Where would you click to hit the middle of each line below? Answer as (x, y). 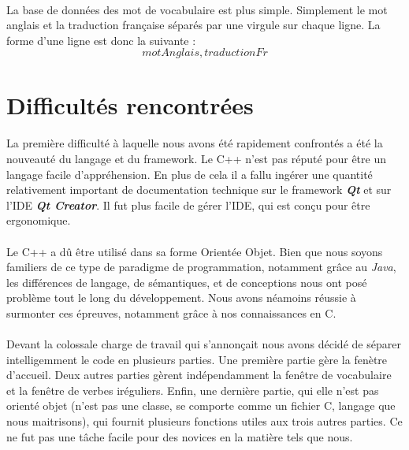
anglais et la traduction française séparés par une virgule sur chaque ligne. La (193, 25)
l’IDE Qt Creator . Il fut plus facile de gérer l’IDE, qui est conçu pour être (188, 205)
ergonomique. (39, 220)
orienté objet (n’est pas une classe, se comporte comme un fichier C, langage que (201, 405)
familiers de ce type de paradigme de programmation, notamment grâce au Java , (201, 267)
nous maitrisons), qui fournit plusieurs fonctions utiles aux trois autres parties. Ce (204, 421)
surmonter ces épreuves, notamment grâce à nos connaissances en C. (171, 312)
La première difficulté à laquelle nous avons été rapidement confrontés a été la (195, 143)
